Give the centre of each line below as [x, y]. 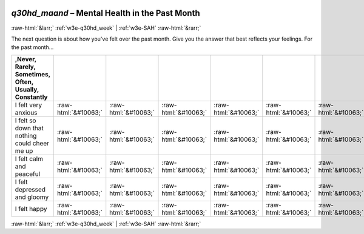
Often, [24, 82]
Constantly [31, 97]
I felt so [25, 120]
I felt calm [29, 159]
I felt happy [31, 209]
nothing [26, 135]
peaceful [28, 174]
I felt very [29, 105]
